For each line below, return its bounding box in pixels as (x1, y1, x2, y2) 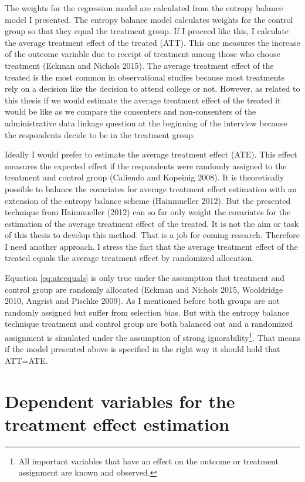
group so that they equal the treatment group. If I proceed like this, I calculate (5, 25, 289, 37)
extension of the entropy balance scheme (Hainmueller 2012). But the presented (5, 194, 291, 206)
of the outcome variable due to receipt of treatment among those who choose (5, 48, 280, 60)
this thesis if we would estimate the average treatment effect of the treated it (5, 93, 281, 106)
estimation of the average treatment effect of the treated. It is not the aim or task (5, 217, 299, 229)
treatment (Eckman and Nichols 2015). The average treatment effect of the (5, 59, 274, 71)
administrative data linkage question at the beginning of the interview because (5, 116, 287, 129)
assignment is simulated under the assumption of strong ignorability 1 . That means (5, 330, 300, 343)
